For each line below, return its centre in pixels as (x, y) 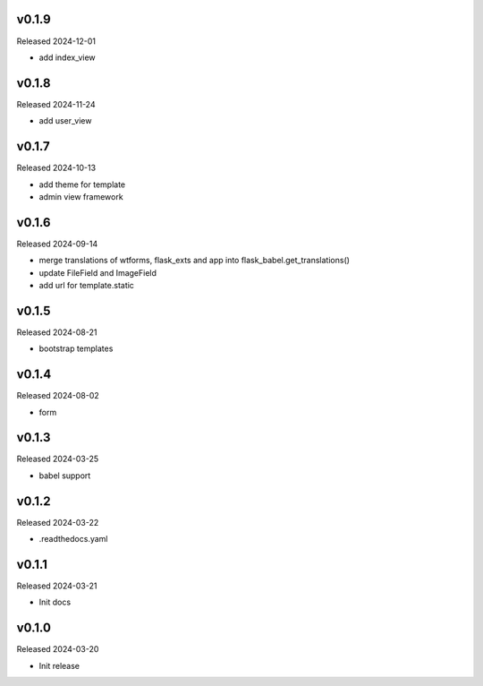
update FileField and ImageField (97, 272)
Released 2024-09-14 (57, 244)
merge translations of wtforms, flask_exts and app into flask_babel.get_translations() (195, 261)
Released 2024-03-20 (58, 649)
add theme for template (82, 184)
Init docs (55, 602)
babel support (65, 476)
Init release (59, 665)
